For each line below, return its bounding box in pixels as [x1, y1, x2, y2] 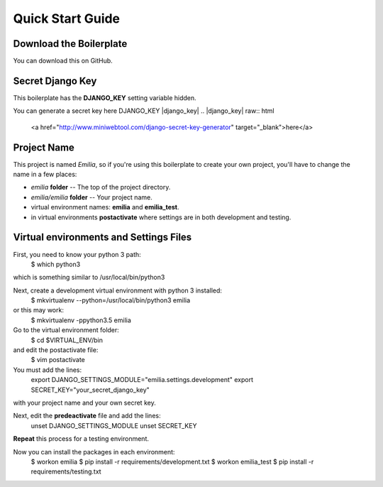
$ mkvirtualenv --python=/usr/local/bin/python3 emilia [30, 296, 191, 305]
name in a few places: [13, 170, 77, 179]
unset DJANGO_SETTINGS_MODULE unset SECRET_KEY [30, 421, 197, 429]
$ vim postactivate [30, 356, 85, 364]
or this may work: [13, 306, 64, 314]
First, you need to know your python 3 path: [13, 250, 141, 258]
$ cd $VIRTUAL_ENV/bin [30, 336, 103, 344]
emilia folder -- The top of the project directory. [30, 183, 171, 192]
